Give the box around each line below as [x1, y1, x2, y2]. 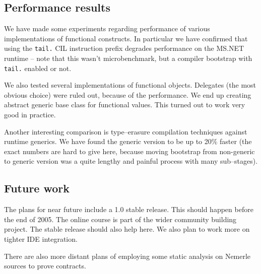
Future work [4, 180, 70, 196]
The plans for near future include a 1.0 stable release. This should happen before [4, 204, 253, 215]
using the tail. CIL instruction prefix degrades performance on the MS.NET [4, 43, 244, 53]
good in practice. [4, 109, 56, 120]
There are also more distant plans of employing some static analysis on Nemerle [4, 250, 251, 261]
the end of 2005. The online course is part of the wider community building [4, 214, 237, 224]
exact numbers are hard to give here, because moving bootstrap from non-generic [4, 146, 255, 156]
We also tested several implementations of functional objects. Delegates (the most [4, 80, 256, 90]
